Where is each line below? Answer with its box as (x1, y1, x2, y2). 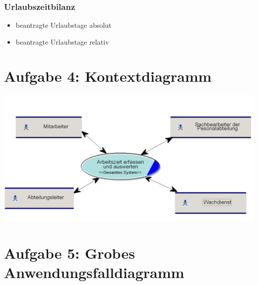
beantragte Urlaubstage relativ (15, 36, 109, 47)
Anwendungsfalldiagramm (4, 262, 185, 283)
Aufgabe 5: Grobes (4, 243, 135, 263)
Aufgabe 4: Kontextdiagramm (4, 65, 212, 86)
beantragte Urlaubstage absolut (15, 20, 112, 30)
